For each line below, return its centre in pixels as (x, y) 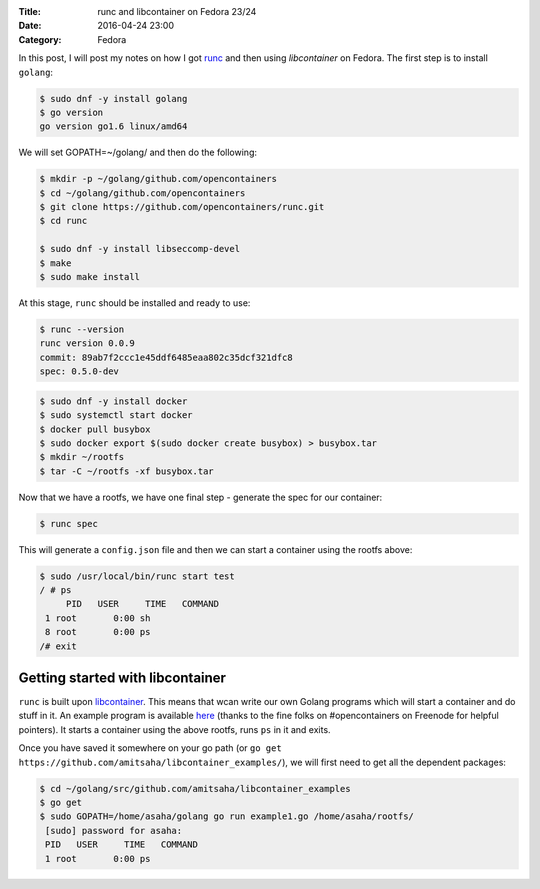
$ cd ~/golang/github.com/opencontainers (142, 193)
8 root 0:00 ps (98, 632)
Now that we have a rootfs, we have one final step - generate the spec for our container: (200, 497)
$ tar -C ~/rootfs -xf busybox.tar (126, 471)
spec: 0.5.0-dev (79, 371)
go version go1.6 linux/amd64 (113, 126)
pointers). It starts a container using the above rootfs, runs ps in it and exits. (174, 729)
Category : (40, 39)
